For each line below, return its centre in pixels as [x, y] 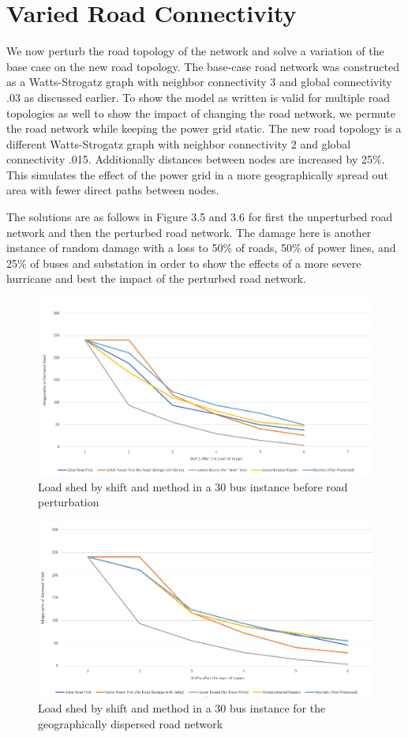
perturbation [69, 502]
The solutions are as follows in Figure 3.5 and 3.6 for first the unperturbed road [200, 217]
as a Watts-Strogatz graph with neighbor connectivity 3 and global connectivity [199, 82]
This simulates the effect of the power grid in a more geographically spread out [197, 174]
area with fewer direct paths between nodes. [113, 190]
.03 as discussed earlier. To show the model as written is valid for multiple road [198, 97]
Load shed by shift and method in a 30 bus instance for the [182, 708]
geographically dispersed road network [131, 724]
